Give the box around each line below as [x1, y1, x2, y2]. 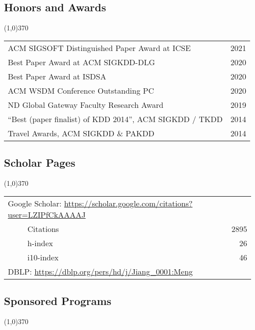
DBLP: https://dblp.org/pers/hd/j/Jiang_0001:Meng [8, 265, 193, 277]
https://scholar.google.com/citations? [64, 197, 193, 209]
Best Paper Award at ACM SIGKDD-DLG [8, 56, 155, 68]
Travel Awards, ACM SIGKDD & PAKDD [8, 127, 154, 139]
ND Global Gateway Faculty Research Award [8, 99, 164, 110]
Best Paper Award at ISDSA [8, 70, 106, 82]
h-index [27, 237, 53, 249]
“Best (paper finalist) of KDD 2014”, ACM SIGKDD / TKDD [8, 113, 223, 125]
